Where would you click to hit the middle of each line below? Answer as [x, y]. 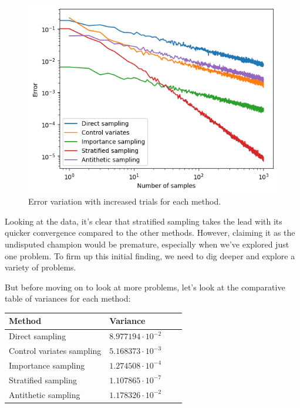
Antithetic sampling [45, 394]
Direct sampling [38, 336]
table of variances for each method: [68, 298]
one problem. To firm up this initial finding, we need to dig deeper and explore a [150, 255]
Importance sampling [47, 365]
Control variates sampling [55, 351]
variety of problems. [41, 267]
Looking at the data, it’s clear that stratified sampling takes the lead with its [144, 221]
